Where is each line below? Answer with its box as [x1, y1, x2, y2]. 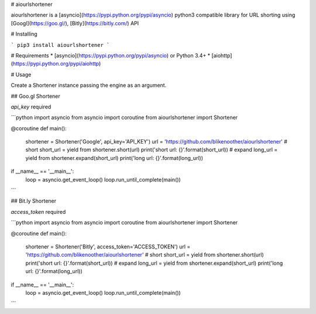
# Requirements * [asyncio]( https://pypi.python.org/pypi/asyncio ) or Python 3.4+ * [11, 52, 211, 59]
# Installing [11, 30, 37, 37]
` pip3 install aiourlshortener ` [11, 42, 110, 48]
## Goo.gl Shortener [11, 93, 61, 100]
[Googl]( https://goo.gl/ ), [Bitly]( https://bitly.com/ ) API [11, 19, 139, 26]
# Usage [11, 71, 32, 78]
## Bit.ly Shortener [11, 197, 57, 204]
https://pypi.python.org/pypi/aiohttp [12, 60, 99, 67]
